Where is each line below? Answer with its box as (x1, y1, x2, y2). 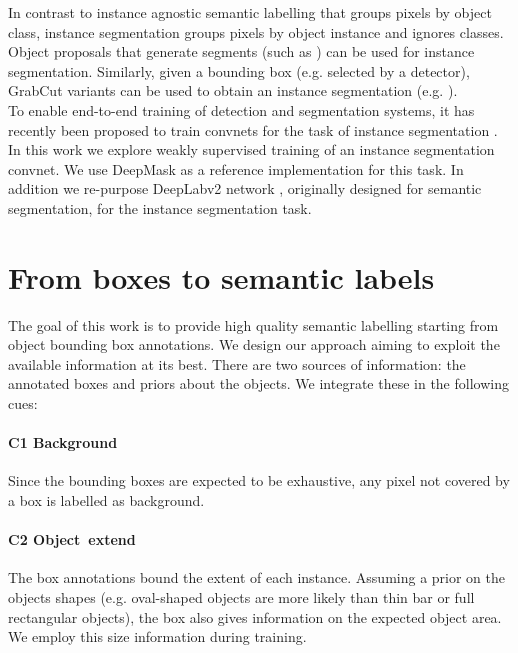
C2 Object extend (8, 529, 136, 550)
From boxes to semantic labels (8, 256, 435, 297)
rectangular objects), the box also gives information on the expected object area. (8, 606, 502, 627)
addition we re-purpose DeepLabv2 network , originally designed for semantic (8, 178, 482, 199)
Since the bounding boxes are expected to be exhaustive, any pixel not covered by (8, 470, 510, 491)
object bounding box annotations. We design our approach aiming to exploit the (8, 334, 500, 355)
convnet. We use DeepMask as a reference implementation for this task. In (8, 158, 464, 179)
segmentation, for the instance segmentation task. (8, 197, 312, 218)
